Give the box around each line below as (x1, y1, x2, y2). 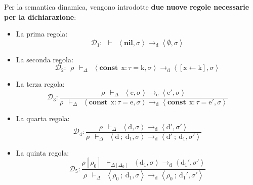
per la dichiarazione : (4, 11, 76, 22)
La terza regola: (16, 79, 65, 89)
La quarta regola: (16, 113, 70, 124)
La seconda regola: (16, 54, 73, 64)
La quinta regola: (16, 147, 69, 158)
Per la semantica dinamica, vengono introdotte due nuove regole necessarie (4, 2, 249, 12)
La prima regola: (16, 28, 68, 39)
